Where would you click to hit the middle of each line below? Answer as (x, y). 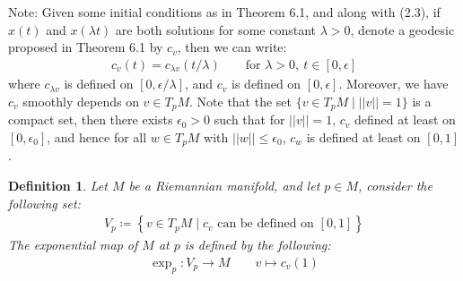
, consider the (395, 185)
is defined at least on (363, 136)
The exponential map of (73, 245)
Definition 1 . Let (58, 185)
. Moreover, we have (393, 84)
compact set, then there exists (91, 119)
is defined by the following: (258, 245)
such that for (249, 119)
